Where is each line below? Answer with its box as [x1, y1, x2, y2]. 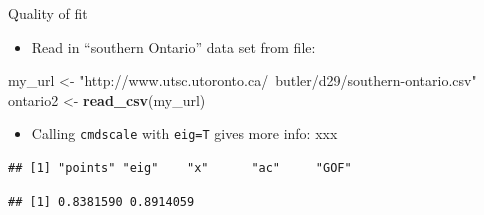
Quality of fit [8, 3, 88, 23]
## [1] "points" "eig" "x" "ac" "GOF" [8, 161, 352, 176]
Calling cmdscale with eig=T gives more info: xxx [31, 123, 338, 144]
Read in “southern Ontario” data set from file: [31, 36, 316, 57]
